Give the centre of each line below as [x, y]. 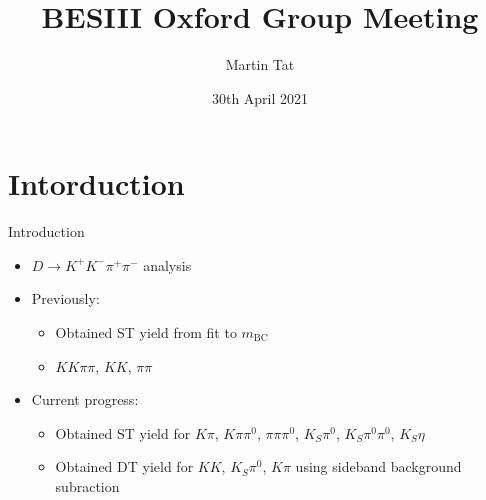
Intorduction [96, 183]
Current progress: [85, 399]
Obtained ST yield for [123, 432]
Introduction [46, 231]
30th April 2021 [260, 97]
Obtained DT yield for [124, 466]
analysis [167, 264]
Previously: [65, 298]
